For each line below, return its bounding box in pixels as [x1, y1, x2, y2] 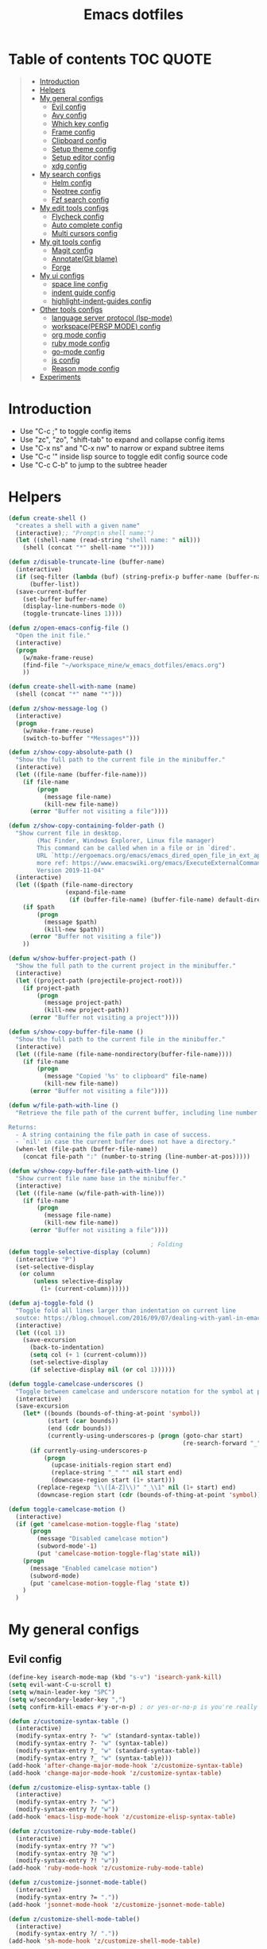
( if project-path [22, 984, 80, 992]
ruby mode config [51, 338, 110, 347]
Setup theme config [51, 144, 117, 153]
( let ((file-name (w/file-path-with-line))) [15, 1189, 165, 1197]
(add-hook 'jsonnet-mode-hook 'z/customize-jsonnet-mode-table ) [8, 1901, 226, 1908]
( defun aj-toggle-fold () [8, 1300, 94, 1308]
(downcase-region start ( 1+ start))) [50, 1476, 176, 1484]
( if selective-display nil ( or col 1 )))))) [29, 1366, 176, 1374]
